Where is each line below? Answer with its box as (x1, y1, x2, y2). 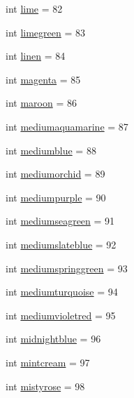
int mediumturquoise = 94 (6, 284, 118, 299)
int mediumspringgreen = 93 (6, 260, 128, 275)
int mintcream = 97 (6, 354, 90, 369)
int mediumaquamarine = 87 (6, 119, 128, 133)
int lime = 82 (6, 1, 63, 15)
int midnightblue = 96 (6, 331, 101, 346)
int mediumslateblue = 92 (6, 237, 117, 251)
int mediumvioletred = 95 (6, 307, 116, 322)
